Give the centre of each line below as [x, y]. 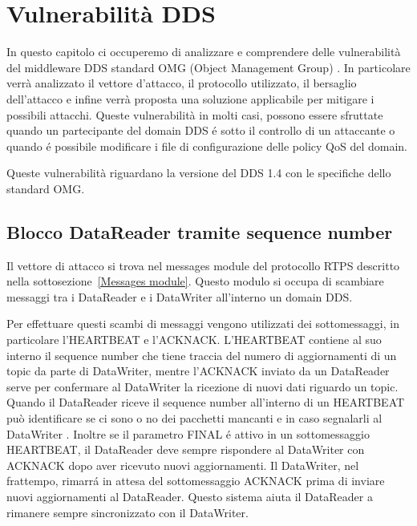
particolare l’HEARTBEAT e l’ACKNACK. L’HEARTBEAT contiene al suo [194, 340]
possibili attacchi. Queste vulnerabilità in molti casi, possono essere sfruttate [195, 114]
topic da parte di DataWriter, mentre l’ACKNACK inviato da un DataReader [198, 371]
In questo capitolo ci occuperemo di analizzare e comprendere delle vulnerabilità [204, 52]
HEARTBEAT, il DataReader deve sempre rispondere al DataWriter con [186, 449]
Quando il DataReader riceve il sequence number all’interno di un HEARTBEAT [206, 402]
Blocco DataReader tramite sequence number [200, 231]
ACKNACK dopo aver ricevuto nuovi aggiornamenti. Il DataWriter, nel [183, 465]
